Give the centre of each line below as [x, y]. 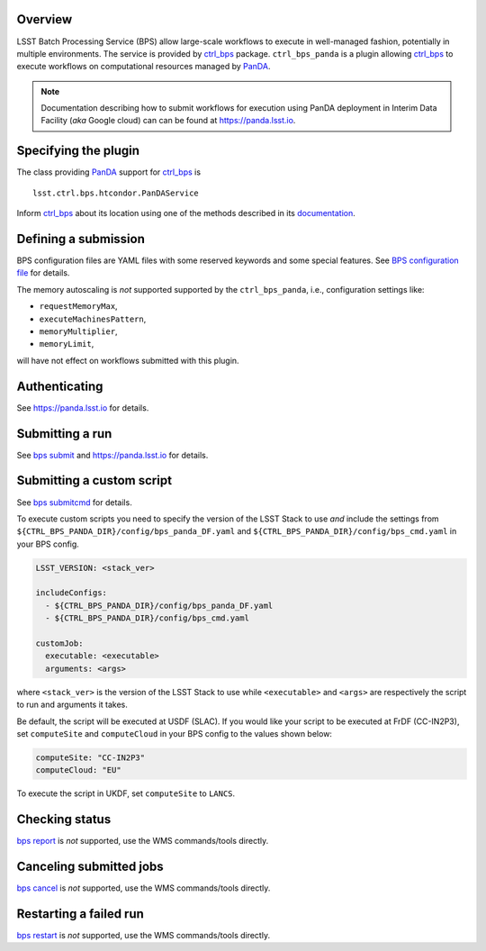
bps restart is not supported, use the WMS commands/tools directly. [143, 936]
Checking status [64, 820]
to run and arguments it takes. [72, 705]
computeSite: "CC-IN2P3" [90, 757]
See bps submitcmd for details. [74, 502]
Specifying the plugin [78, 151]
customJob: [59, 643]
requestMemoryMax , [78, 306]
